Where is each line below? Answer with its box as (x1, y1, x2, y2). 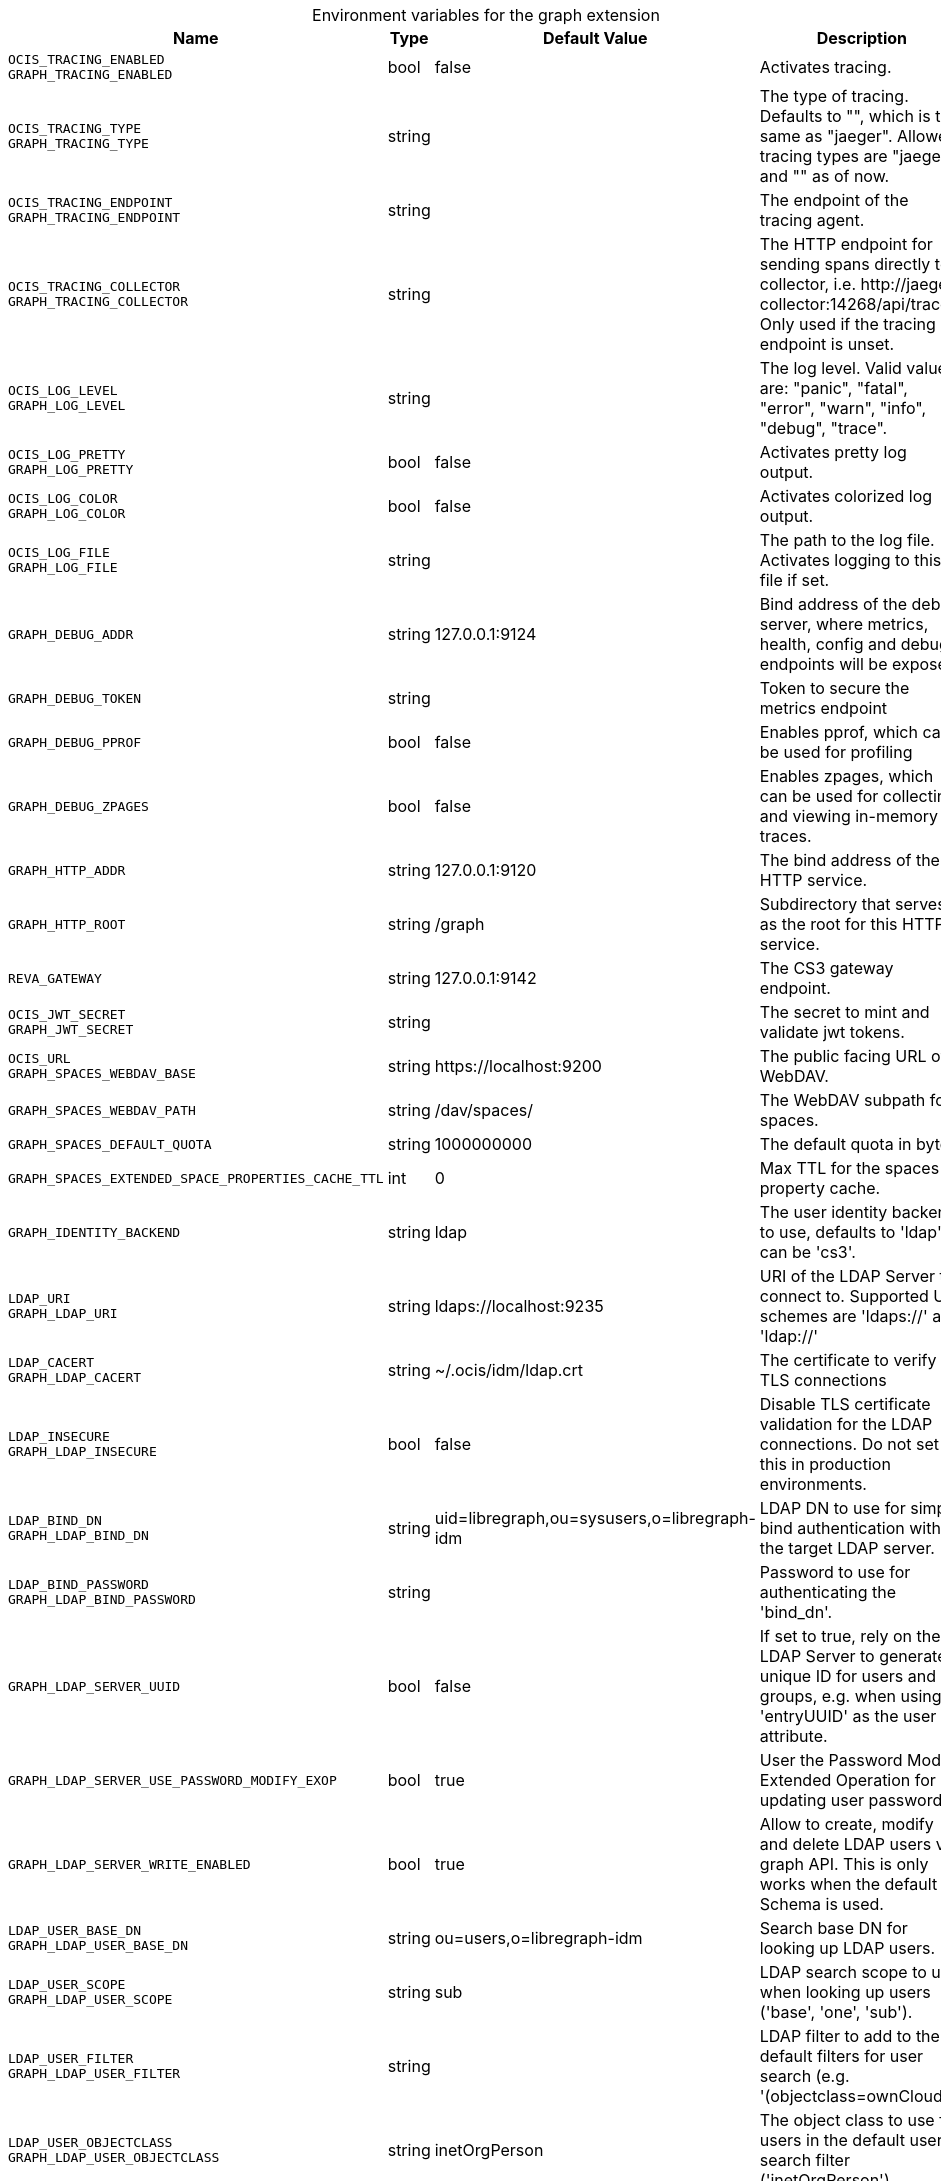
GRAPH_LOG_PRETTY (8, 462, 134, 477)
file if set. (759, 570, 830, 590)
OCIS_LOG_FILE (8, 545, 110, 560)
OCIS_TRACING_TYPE (8, 121, 142, 136)
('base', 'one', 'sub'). (759, 2002, 913, 2022)
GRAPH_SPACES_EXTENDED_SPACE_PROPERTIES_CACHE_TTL (8, 1170, 384, 1186)
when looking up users (759, 1982, 931, 2002)
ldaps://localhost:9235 (434, 1296, 604, 1316)
